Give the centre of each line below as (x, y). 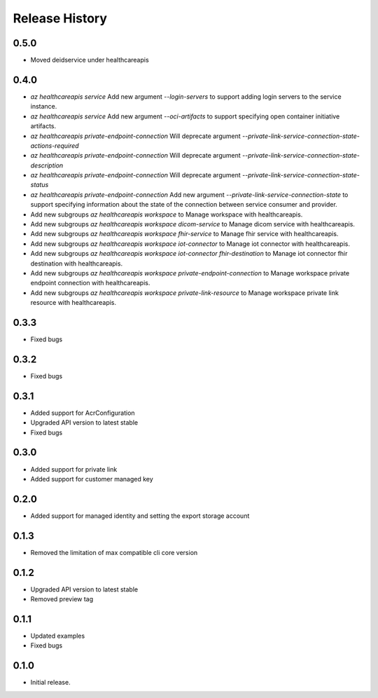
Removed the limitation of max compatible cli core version (114, 552)
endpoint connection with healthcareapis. (90, 283)
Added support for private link (74, 469)
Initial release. (50, 683)
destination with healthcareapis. (76, 264)
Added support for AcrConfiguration (83, 413)
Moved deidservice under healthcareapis (90, 60)
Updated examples (58, 636)
